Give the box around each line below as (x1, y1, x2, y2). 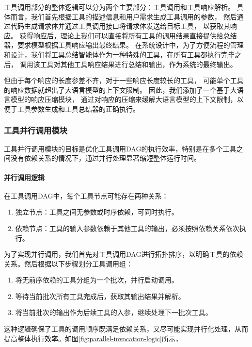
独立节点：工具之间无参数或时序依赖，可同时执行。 (15, 207, 178, 217)
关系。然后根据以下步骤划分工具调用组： (4, 258, 133, 268)
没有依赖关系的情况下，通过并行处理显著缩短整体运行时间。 (10, 153, 201, 163)
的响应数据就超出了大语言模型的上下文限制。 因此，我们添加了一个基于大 (4, 84, 237, 95)
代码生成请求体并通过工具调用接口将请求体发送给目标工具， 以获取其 (10, 21, 230, 31)
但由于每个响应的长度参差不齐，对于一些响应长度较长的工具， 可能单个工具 (4, 75, 244, 85)
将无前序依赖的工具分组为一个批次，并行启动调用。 (15, 275, 178, 285)
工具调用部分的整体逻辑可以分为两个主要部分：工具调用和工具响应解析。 (4, 2, 235, 12)
